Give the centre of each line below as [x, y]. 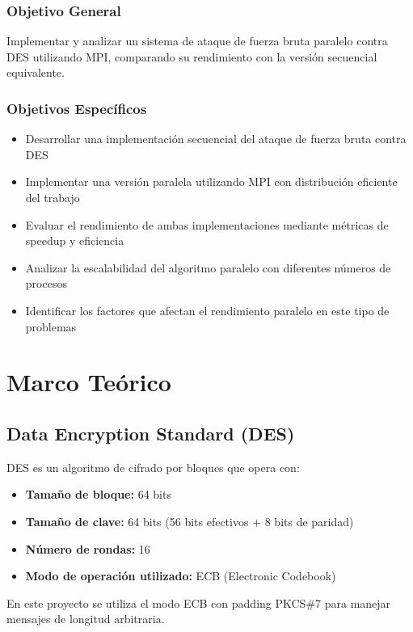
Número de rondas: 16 [88, 548]
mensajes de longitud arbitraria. [86, 619]
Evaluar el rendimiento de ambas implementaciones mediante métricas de [207, 224]
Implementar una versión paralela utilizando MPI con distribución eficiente [211, 181]
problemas [51, 326]
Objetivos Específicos [77, 108]
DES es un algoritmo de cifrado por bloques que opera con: [153, 467]
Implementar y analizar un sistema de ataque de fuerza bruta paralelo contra [197, 41]
